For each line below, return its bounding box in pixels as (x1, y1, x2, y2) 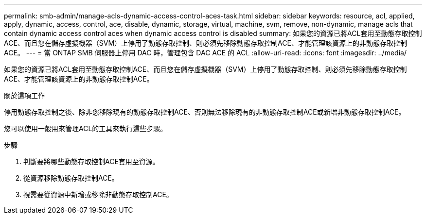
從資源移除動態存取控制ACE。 (23, 174, 119, 182)
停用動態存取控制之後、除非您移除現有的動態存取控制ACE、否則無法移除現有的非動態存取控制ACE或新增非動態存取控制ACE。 (4, 108, 406, 116)
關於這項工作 (4, 91, 45, 100)
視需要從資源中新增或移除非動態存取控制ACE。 (23, 190, 173, 199)
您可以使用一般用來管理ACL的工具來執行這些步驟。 (4, 124, 167, 133)
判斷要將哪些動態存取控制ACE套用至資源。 (23, 157, 160, 166)
